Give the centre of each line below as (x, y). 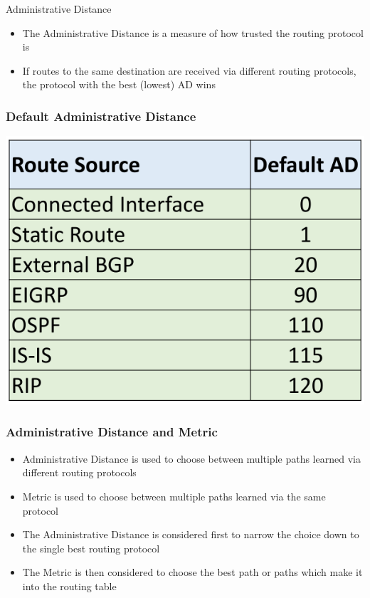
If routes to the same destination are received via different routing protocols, (189, 70)
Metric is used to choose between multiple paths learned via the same (174, 496)
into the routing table (69, 586)
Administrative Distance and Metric (112, 432)
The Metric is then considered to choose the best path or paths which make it (192, 572)
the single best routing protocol (91, 548)
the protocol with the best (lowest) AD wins (119, 84)
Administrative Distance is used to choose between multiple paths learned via (191, 458)
